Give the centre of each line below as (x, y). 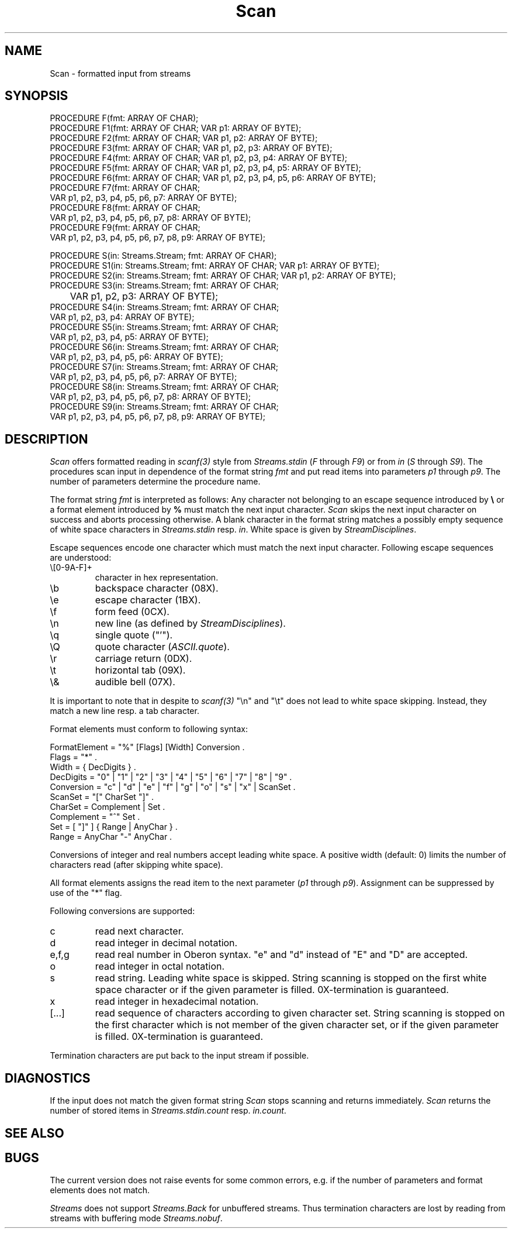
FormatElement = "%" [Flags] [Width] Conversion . (147, 747)
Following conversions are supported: (122, 911)
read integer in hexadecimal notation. (177, 1002)
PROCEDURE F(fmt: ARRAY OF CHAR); (124, 118)
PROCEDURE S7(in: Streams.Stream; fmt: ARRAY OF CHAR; (164, 367)
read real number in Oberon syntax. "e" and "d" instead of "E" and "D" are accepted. (281, 955)
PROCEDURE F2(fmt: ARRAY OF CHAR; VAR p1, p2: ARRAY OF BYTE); (184, 138)
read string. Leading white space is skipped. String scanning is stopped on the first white (291, 978)
